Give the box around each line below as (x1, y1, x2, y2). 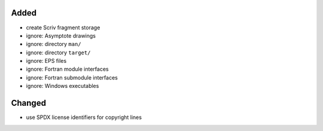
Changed (11, 98, 46, 108)
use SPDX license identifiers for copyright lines (26, 114, 142, 121)
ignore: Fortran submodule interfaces (26, 74, 118, 81)
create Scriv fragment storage (26, 24, 100, 31)
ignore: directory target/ (26, 48, 91, 56)
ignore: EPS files (26, 57, 67, 65)
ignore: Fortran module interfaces (26, 66, 109, 73)
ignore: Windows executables (26, 83, 99, 90)
